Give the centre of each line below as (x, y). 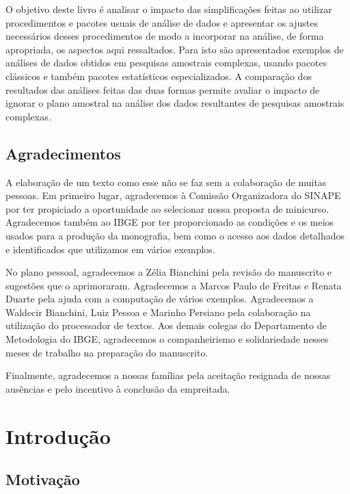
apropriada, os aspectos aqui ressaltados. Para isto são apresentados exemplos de (175, 49)
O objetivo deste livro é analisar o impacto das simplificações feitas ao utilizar (169, 9)
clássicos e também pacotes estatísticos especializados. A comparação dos (159, 76)
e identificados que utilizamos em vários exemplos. (110, 249)
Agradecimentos (63, 153)
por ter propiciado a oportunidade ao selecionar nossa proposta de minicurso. (167, 208)
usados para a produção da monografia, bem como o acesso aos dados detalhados (175, 235)
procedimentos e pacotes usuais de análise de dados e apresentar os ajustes (162, 22)
